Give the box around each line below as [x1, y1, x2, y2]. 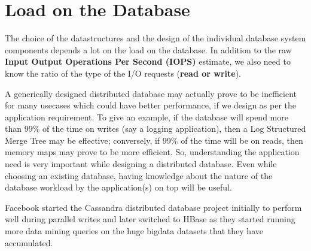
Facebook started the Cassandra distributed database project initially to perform [5, 201, 302, 213]
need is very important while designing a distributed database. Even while [5, 158, 277, 170]
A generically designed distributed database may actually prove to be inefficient [5, 87, 297, 99]
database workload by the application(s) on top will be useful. [5, 181, 232, 193]
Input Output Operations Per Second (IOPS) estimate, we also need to [5, 55, 291, 68]
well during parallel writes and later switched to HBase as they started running [5, 213, 295, 225]
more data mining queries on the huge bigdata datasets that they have [5, 225, 263, 237]
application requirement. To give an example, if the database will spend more [5, 110, 288, 123]
